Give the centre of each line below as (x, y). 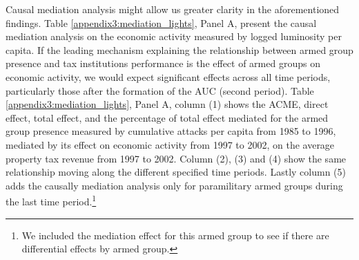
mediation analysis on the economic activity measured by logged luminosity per (174, 36)
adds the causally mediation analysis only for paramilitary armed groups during (174, 185)
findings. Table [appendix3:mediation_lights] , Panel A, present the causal (161, 22)
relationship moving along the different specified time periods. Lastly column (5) (176, 172)
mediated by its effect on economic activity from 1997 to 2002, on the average (170, 144)
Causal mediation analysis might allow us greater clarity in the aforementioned (173, 9)
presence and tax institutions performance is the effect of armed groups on (163, 63)
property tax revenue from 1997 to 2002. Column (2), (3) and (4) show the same (176, 158)
